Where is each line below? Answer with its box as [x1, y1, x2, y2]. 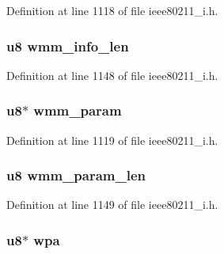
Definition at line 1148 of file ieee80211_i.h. [6, 66, 218, 83]
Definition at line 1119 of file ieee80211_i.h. [6, 131, 218, 148]
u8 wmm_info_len [6, 36, 129, 55]
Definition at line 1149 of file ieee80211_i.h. [6, 196, 218, 213]
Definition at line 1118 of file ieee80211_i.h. [6, 2, 218, 18]
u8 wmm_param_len [6, 165, 146, 185]
